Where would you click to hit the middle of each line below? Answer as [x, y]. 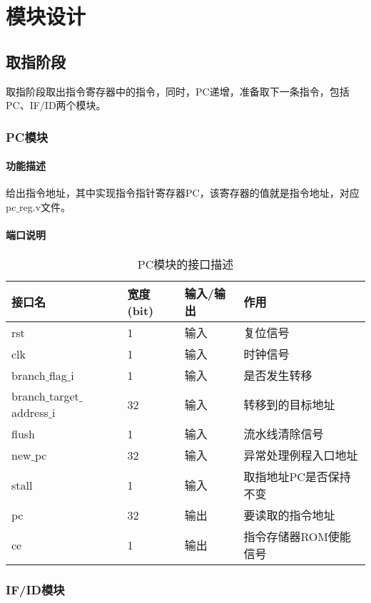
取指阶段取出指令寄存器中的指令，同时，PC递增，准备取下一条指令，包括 [178, 91]
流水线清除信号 [284, 434]
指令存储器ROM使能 [297, 537]
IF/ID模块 [35, 590]
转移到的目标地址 [289, 405]
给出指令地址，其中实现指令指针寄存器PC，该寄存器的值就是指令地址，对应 [183, 193]
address [30, 413]
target [64, 396]
